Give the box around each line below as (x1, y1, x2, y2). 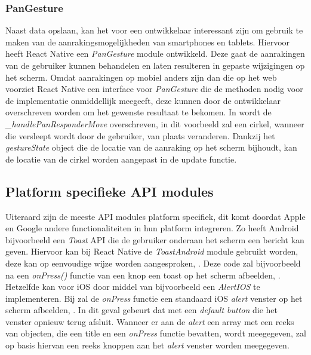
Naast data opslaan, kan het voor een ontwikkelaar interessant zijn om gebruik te (5, 24, 303, 36)
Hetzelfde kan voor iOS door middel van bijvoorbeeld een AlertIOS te (5, 280, 260, 293)
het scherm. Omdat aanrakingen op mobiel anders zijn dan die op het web (5, 71, 277, 83)
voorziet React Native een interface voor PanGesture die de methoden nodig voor (5, 82, 303, 95)
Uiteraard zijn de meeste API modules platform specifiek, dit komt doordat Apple (5, 210, 306, 222)
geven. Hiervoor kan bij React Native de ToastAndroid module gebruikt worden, (5, 245, 298, 258)
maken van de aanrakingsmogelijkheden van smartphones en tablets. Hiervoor (5, 35, 290, 48)
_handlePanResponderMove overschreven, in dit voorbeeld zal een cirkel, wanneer (5, 117, 304, 130)
